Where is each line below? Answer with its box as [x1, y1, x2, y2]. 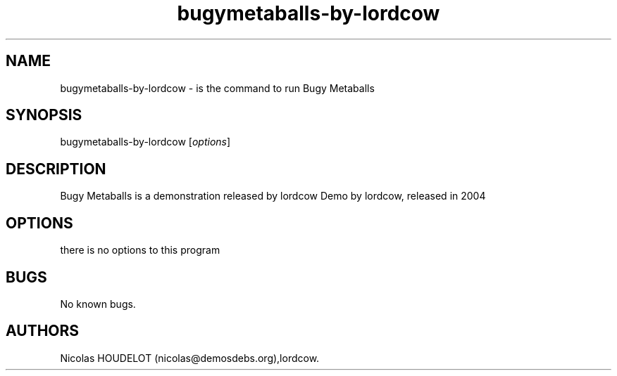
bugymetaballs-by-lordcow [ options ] [60, 136, 231, 148]
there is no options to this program [60, 244, 220, 257]
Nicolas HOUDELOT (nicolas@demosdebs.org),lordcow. [60, 351, 320, 364]
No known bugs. [60, 297, 136, 310]
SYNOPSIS [6, 106, 82, 124]
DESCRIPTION [6, 160, 106, 178]
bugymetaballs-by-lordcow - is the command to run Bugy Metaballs [60, 82, 375, 94]
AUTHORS [6, 322, 80, 340]
